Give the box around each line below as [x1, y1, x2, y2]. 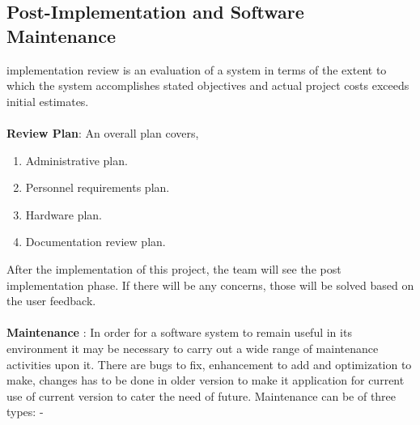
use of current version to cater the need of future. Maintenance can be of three [6, 387, 397, 404]
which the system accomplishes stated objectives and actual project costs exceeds [6, 77, 409, 94]
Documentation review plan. [25, 233, 166, 250]
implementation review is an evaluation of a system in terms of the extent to [6, 61, 387, 78]
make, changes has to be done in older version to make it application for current [6, 372, 405, 389]
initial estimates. [6, 92, 89, 109]
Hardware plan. [25, 206, 103, 223]
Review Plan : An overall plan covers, [6, 124, 199, 141]
